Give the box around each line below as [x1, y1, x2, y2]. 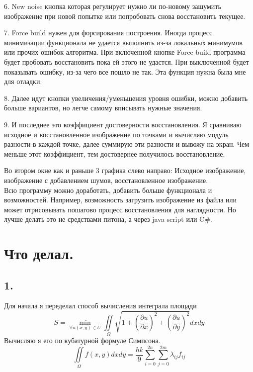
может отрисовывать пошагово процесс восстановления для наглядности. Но [4, 204, 236, 214]
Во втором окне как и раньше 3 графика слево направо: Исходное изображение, [4, 165, 246, 176]
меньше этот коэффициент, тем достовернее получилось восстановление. [4, 148, 225, 159]
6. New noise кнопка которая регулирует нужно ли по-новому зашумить [4, 1, 221, 11]
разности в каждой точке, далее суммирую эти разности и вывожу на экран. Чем [4, 139, 250, 149]
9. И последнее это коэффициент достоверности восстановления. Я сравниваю [4, 119, 242, 129]
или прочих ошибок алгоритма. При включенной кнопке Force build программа [4, 47, 246, 57]
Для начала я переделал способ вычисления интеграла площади [4, 300, 197, 311]
